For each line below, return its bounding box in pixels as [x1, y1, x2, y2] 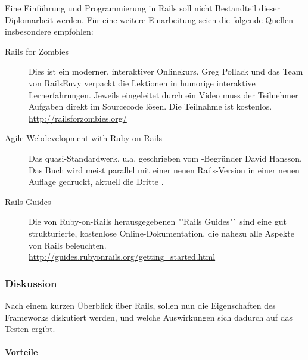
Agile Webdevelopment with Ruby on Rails [5, 132, 163, 144]
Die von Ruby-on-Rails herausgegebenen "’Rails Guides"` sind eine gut [29, 215, 287, 228]
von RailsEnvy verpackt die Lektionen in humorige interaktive [29, 76, 256, 89]
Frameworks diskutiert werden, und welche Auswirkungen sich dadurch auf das [5, 311, 293, 323]
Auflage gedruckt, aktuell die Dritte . [29, 175, 164, 188]
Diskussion [5, 275, 57, 290]
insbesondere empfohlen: [5, 25, 94, 38]
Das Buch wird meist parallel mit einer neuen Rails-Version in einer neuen [29, 163, 300, 176]
